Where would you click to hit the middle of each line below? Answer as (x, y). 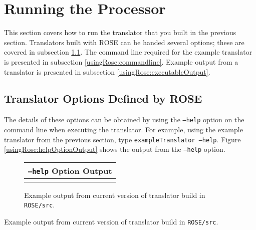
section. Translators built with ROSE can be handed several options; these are (124, 42)
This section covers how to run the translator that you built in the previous (120, 32)
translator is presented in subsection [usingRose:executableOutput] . (107, 71)
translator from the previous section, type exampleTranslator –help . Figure (122, 139)
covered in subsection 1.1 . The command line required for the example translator (128, 52)
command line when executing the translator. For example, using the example (123, 129)
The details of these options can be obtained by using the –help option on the (124, 120)
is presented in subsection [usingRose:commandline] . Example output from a (121, 61)
